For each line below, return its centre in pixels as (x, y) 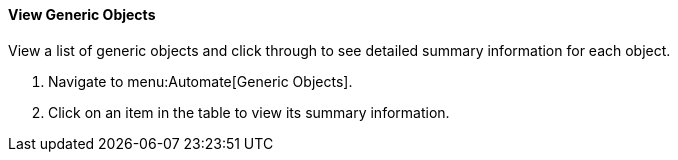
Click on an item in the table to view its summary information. (249, 112)
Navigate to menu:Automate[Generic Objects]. (200, 81)
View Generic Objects (82, 14)
